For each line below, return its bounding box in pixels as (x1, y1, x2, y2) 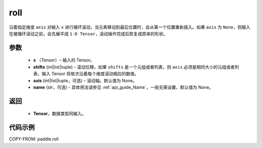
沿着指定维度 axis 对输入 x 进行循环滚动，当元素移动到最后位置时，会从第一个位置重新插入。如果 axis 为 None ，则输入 (9, 24, 251, 30)
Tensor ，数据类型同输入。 (33, 111, 86, 117)
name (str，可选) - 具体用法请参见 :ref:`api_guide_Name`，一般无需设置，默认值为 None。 (33, 84, 213, 90)
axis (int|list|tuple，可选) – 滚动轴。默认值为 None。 (33, 77, 137, 83)
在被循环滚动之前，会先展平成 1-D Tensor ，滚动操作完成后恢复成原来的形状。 (9, 30, 168, 36)
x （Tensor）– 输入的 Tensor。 (33, 57, 95, 63)
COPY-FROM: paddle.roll (9, 136, 59, 142)
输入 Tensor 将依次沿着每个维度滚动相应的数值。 (41, 71, 139, 77)
